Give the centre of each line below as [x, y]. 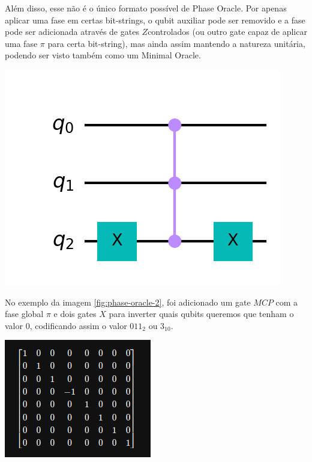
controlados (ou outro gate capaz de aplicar [227, 32]
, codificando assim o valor [78, 325]
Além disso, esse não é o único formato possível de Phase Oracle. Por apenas [146, 8]
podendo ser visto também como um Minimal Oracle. [103, 55]
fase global [24, 314]
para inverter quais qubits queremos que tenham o [201, 314]
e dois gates [75, 314]
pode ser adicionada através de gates [72, 32]
